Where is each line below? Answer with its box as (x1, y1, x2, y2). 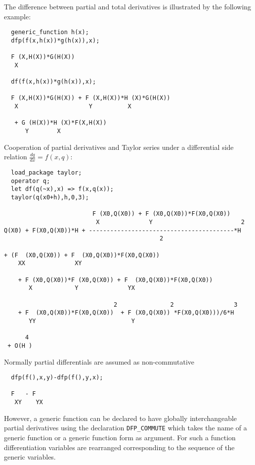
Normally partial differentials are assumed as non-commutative (4, 356, 195, 367)
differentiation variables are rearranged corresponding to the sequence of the (4, 442, 235, 452)
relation (4, 151, 27, 162)
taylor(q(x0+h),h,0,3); (11, 194, 89, 201)
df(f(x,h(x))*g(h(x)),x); (11, 78, 96, 86)
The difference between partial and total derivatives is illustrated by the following (4, 1, 252, 11)
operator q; (11, 177, 50, 185)
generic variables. (4, 452, 56, 462)
